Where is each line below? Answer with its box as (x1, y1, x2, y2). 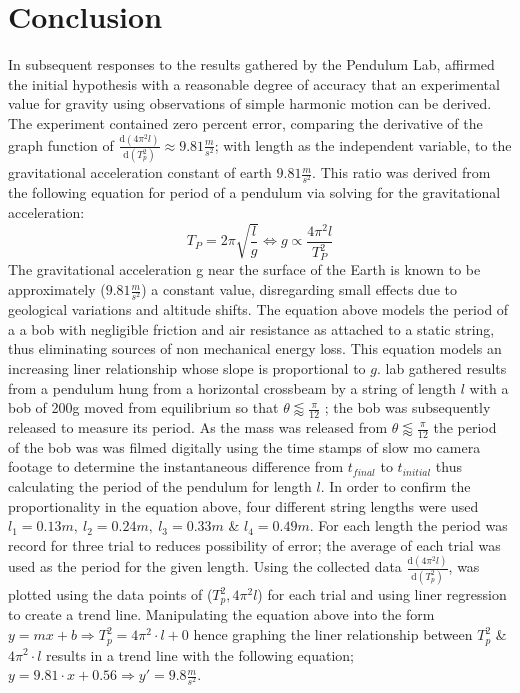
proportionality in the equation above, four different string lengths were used (8, 495, 479, 516)
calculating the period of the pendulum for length (8, 476, 312, 497)
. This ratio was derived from (312, 162, 491, 183)
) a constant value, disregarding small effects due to (141, 279, 457, 300)
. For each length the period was (309, 515, 508, 536)
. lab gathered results (376, 357, 507, 378)
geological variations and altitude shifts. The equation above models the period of (8, 299, 509, 320)
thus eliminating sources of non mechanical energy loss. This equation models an (8, 338, 502, 359)
